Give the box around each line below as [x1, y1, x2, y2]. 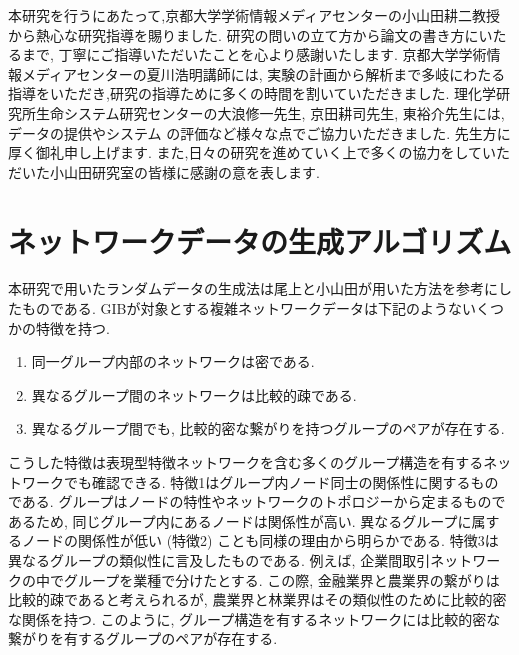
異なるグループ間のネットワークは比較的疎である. [31, 384, 357, 405]
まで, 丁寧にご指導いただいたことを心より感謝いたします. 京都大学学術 [21, 44, 487, 65]
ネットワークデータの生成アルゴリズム [8, 220, 512, 261]
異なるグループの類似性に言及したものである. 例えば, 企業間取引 [8, 550, 431, 570]
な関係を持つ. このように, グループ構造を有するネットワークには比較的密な [8, 608, 501, 629]
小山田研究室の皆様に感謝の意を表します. [49, 161, 320, 182]
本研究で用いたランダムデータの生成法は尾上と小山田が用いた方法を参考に [8, 278, 498, 299]
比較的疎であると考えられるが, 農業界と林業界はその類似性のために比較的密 [8, 589, 507, 610]
